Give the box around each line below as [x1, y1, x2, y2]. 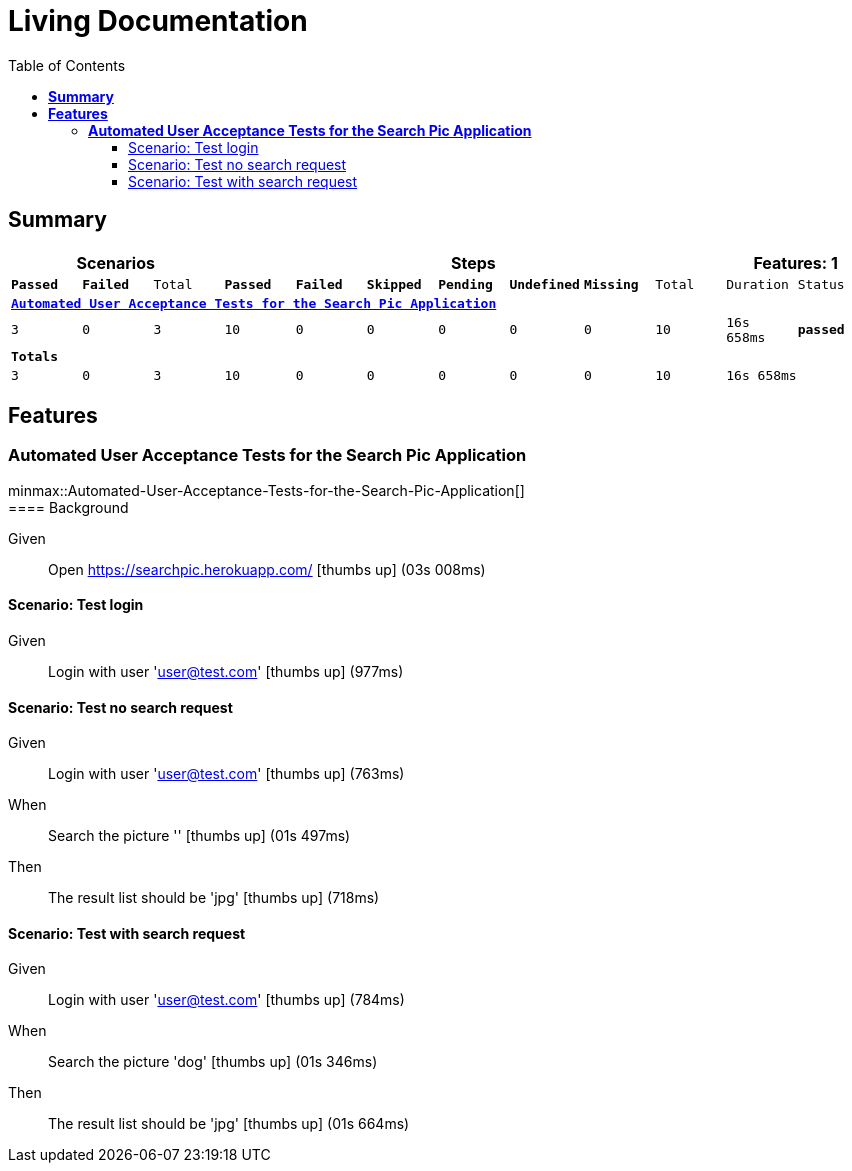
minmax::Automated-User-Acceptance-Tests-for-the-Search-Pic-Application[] [8, 481, 525, 499]
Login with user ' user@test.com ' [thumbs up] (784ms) [48, 991, 405, 1009]
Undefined [509, 276, 580, 292]
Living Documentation [8, 4, 308, 38]
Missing [583, 276, 639, 292]
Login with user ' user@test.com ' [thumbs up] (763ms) [48, 765, 405, 783]
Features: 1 [753, 252, 838, 273]
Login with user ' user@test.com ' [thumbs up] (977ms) [48, 663, 404, 681]
